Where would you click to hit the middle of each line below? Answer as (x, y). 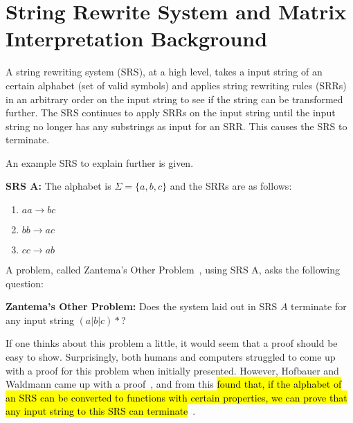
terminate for (319, 306)
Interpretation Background (137, 38)
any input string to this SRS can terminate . (101, 411)
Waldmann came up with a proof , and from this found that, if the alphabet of (174, 384)
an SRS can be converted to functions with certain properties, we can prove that (176, 397)
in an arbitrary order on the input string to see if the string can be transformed (174, 99)
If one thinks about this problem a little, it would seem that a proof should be (172, 343)
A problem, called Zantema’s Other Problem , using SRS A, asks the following (173, 270)
